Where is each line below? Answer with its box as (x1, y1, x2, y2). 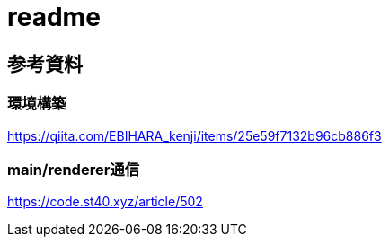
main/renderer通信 (7, 160, 140, 179)
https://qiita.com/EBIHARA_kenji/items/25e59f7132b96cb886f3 (7, 127, 382, 144)
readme (7, 2, 101, 32)
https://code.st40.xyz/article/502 (7, 194, 203, 210)
